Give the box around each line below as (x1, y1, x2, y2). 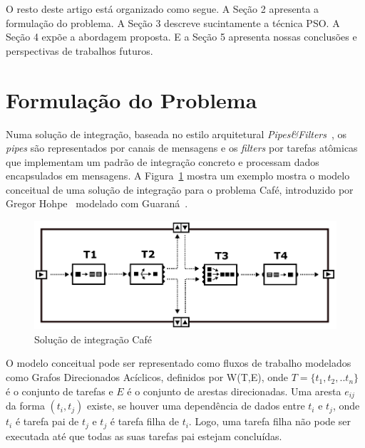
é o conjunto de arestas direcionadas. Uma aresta (127, 383, 341, 398)
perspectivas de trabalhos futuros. (6, 43, 153, 58)
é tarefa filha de (110, 414, 179, 429)
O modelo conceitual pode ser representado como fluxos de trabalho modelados (6, 355, 351, 370)
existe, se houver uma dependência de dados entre (87, 398, 305, 413)
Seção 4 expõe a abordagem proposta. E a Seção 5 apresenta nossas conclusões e (6, 29, 357, 44)
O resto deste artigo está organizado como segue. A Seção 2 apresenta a (6, 1, 319, 16)
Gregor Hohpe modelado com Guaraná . (6, 196, 188, 211)
